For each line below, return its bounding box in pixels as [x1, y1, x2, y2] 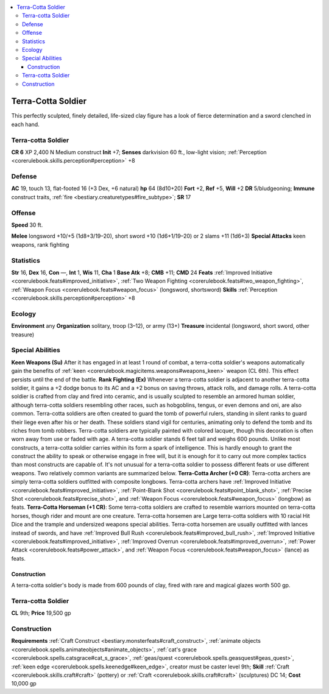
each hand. [11, 121, 40, 128]
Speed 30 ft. [11, 221, 43, 228]
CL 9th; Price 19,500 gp [11, 609, 71, 617]
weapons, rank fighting [11, 241, 69, 248]
